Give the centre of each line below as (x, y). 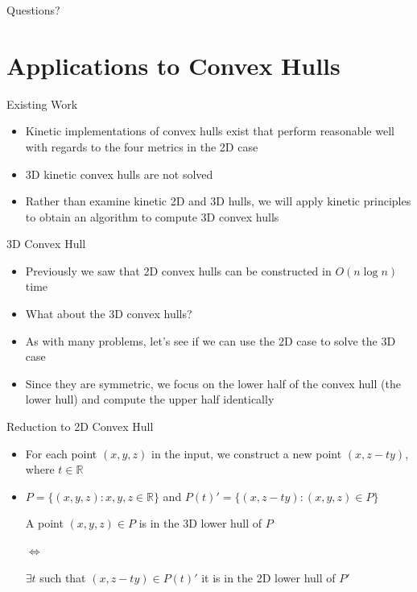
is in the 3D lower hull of (200, 523)
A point (44, 523)
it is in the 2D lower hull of (268, 577)
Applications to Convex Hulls (173, 65)
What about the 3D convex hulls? (109, 314)
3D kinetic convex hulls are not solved (119, 174)
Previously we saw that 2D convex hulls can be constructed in (178, 270)
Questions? (33, 10)
